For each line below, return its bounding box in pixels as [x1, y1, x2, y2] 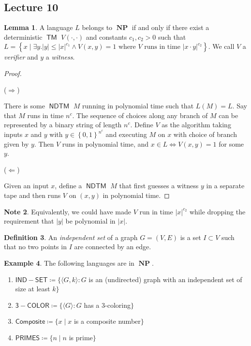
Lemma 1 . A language [4, 22, 73, 32]
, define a [55, 181, 82, 191]
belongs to [82, 22, 113, 32]
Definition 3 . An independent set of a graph [4, 232, 138, 242]
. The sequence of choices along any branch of [72, 110, 208, 120]
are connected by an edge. [74, 241, 151, 252]
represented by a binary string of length [4, 120, 122, 130]
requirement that [4, 216, 54, 226]
